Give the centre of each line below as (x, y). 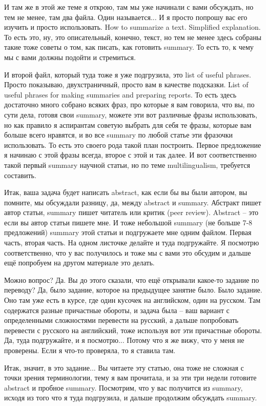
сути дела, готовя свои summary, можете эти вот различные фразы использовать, (131, 114)
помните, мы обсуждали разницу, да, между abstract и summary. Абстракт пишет (133, 202)
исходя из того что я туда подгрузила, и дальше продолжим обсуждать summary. (131, 398)
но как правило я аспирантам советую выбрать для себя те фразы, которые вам (128, 124)
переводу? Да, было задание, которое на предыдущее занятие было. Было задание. (133, 290)
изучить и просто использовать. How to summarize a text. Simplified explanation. (132, 27)
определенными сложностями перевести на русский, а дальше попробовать (121, 320)
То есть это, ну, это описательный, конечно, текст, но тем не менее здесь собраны (133, 37)
